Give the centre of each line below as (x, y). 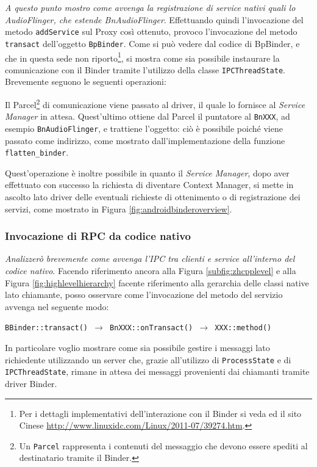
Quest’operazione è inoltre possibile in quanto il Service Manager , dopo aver (147, 172)
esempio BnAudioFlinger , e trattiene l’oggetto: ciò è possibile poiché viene (144, 128)
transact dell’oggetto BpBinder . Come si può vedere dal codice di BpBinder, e (152, 43)
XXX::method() (243, 328)
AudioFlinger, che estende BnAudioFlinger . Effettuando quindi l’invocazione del (154, 19)
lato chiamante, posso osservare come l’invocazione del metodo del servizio (144, 295)
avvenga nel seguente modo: (57, 306)
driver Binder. (31, 383)
